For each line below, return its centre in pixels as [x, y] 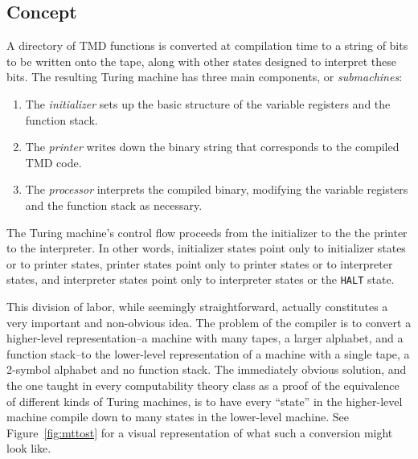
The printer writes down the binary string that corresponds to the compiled [212, 147]
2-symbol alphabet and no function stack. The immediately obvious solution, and [207, 369]
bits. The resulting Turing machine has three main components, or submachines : [205, 77]
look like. [29, 448]
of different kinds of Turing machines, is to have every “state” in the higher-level [205, 401]
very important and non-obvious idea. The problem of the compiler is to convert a [209, 322]
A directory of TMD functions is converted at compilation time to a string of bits [207, 45]
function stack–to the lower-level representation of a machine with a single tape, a [208, 353]
